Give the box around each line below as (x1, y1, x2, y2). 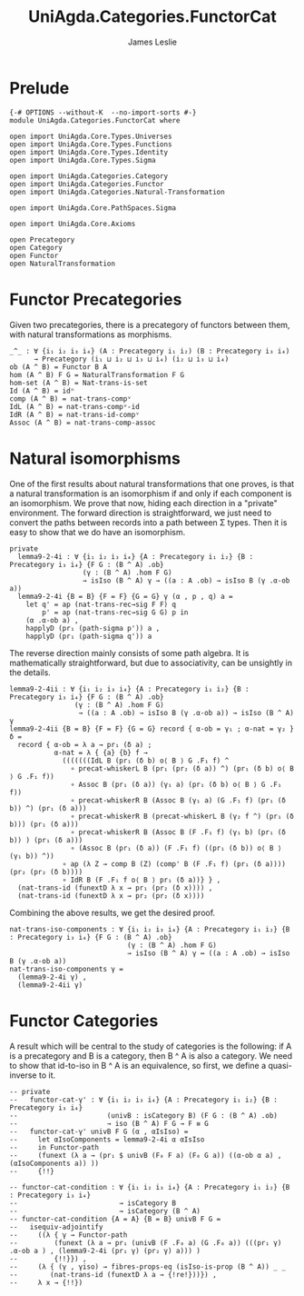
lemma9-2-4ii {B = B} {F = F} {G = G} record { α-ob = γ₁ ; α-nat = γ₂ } (9, 724, 295, 733)
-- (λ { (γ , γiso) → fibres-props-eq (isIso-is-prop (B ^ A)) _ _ (9, 1261, 286, 1271)
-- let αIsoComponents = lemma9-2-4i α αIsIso (9, 1134, 205, 1144)
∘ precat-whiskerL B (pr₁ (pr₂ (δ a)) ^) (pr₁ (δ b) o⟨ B (70, 763, 295, 773)
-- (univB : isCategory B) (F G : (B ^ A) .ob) (9, 1111, 279, 1120)
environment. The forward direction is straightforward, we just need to (9, 507, 272, 518)
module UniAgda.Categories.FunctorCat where (9, 115, 181, 125)
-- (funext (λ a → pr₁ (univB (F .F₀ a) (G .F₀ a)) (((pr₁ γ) (9, 1238, 282, 1247)
